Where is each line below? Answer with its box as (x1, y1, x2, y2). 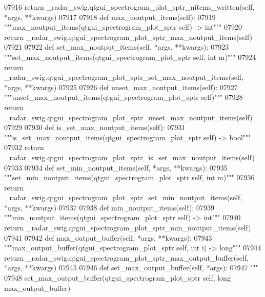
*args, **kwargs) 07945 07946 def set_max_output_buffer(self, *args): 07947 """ (4, 262, 258, 273)
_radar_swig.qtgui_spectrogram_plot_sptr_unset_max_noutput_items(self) (4, 112, 253, 122)
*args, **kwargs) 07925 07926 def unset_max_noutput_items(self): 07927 (4, 81, 238, 92)
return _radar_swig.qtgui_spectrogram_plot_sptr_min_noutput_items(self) (4, 222, 251, 233)
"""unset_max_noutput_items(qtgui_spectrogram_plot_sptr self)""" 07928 (4, 92, 243, 102)
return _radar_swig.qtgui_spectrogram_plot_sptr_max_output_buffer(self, (4, 252, 249, 263)
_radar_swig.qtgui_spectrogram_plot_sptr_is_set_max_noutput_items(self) (4, 152, 255, 162)
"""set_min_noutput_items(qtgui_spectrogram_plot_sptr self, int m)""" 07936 (4, 172, 255, 183)
